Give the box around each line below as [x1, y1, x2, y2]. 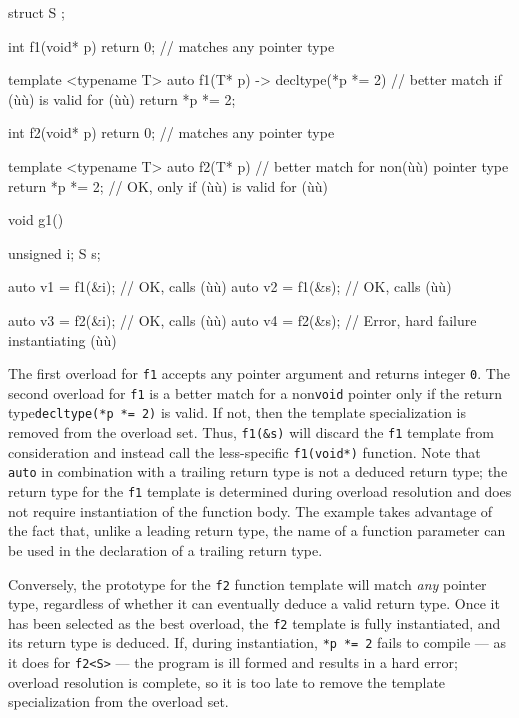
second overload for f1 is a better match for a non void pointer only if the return [8, 382, 503, 403]
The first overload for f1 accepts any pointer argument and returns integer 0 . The [8, 363, 510, 384]
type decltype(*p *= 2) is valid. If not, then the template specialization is [8, 402, 467, 423]
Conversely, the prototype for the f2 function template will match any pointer [8, 573, 487, 594]
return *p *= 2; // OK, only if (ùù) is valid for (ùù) [8, 175, 328, 196]
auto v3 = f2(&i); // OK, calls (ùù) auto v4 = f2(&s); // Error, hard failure [8, 309, 477, 330]
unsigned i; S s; [8, 242, 101, 263]
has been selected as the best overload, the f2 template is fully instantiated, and [8, 612, 501, 633]
